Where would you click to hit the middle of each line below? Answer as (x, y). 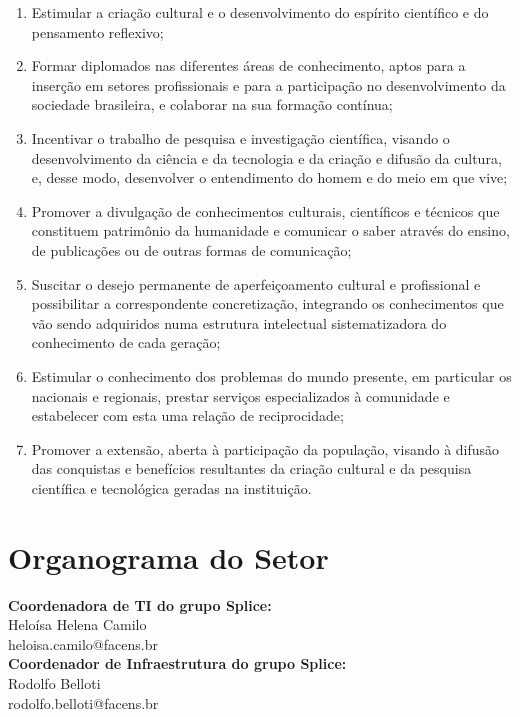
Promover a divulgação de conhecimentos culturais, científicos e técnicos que (265, 210)
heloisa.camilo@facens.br (83, 643)
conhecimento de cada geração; (126, 342)
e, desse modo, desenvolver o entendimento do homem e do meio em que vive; (269, 177)
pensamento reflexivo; (97, 31)
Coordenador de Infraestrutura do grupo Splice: (177, 663)
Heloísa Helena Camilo (77, 624)
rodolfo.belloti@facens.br (83, 702)
